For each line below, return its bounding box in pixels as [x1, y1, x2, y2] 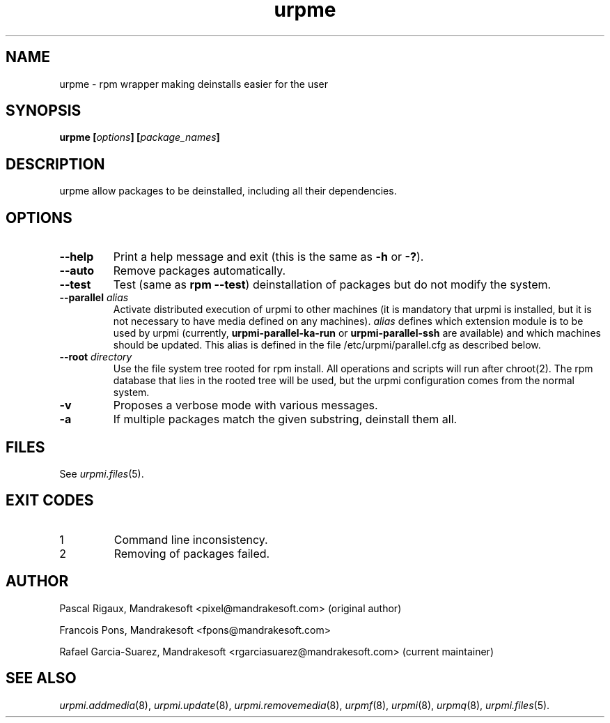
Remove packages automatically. [113, 264, 286, 278]
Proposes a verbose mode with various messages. [113, 398, 378, 413]
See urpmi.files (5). [59, 467, 144, 480]
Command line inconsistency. [114, 532, 268, 547]
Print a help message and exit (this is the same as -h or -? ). [113, 250, 424, 264]
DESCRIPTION [6, 155, 105, 173]
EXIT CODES [6, 492, 94, 510]
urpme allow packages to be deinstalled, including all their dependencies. [59, 185, 397, 197]
